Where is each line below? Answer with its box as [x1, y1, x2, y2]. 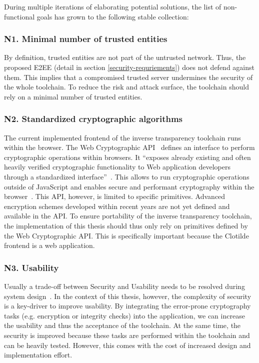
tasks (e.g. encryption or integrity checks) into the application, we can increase [4, 310, 245, 320]
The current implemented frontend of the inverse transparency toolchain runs [4, 132, 241, 142]
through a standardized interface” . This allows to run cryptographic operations [4, 171, 249, 181]
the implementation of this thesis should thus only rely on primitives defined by [4, 220, 248, 230]
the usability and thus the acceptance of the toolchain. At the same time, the [4, 320, 241, 330]
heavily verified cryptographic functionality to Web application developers [4, 161, 230, 172]
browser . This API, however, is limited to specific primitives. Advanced [4, 191, 225, 201]
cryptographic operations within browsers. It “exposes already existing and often [4, 151, 251, 162]
